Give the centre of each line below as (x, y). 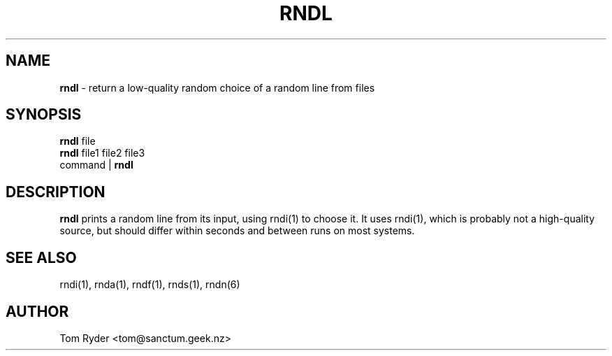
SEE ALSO (41, 257)
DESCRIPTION (56, 192)
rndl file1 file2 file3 (102, 153)
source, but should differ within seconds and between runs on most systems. (237, 231)
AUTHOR (37, 311)
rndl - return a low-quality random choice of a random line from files (217, 87)
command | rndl (96, 165)
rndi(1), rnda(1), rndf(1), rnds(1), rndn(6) (150, 285)
